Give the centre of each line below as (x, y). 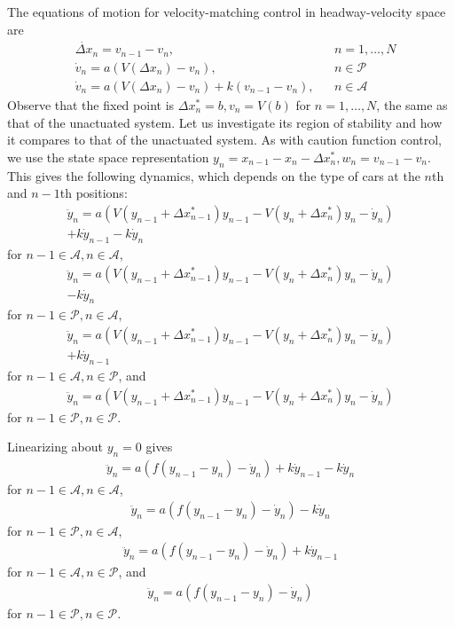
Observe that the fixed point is (91, 104)
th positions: (94, 193)
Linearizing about (55, 447)
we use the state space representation (108, 157)
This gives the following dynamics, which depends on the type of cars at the (214, 175)
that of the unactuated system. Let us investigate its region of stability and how (225, 122)
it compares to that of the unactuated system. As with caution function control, (224, 140)
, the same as (412, 104)
